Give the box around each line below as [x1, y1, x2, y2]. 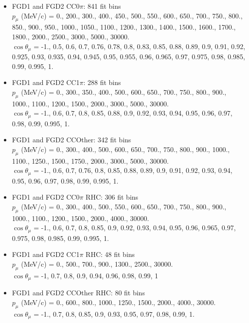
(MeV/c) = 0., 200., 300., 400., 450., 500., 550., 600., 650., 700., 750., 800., [21, 10, 243, 20]
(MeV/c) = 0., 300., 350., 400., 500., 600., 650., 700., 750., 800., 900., [21, 86, 227, 97]
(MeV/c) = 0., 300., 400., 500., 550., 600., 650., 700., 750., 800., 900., [21, 201, 227, 211]
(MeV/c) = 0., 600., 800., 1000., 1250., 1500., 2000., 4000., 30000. [21, 297, 216, 307]
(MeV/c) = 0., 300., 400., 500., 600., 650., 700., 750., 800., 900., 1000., [21, 144, 230, 154]
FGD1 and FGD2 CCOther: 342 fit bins [12, 135, 131, 145]
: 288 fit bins [83, 77, 121, 87]
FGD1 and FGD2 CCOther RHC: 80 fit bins [12, 288, 145, 298]
